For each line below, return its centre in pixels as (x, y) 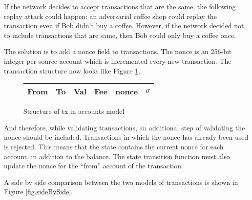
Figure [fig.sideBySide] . (38, 191)
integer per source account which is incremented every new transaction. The (118, 61)
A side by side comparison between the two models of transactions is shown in (121, 182)
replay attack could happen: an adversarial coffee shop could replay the (110, 16)
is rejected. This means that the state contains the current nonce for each (114, 146)
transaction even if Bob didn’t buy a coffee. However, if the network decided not (124, 26)
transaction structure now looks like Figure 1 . (72, 70)
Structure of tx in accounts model (74, 111)
